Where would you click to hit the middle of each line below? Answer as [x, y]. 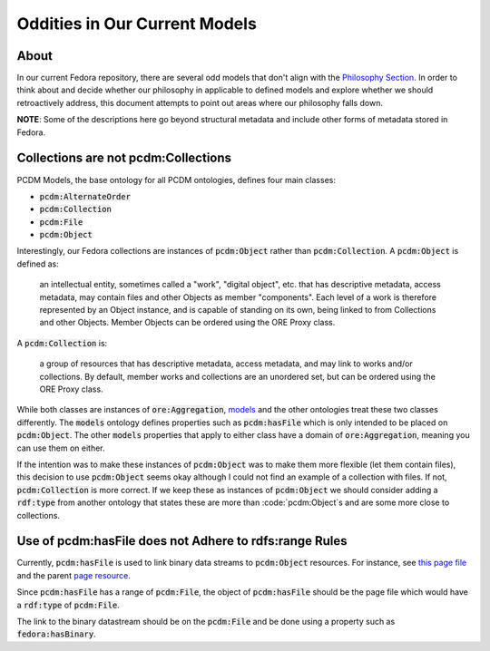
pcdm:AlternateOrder [85, 196]
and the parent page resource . [73, 575]
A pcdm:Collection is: [62, 343]
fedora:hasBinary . [56, 634]
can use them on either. [61, 448]
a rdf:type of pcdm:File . [68, 605]
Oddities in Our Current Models [137, 24]
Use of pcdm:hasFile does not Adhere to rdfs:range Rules [182, 541]
